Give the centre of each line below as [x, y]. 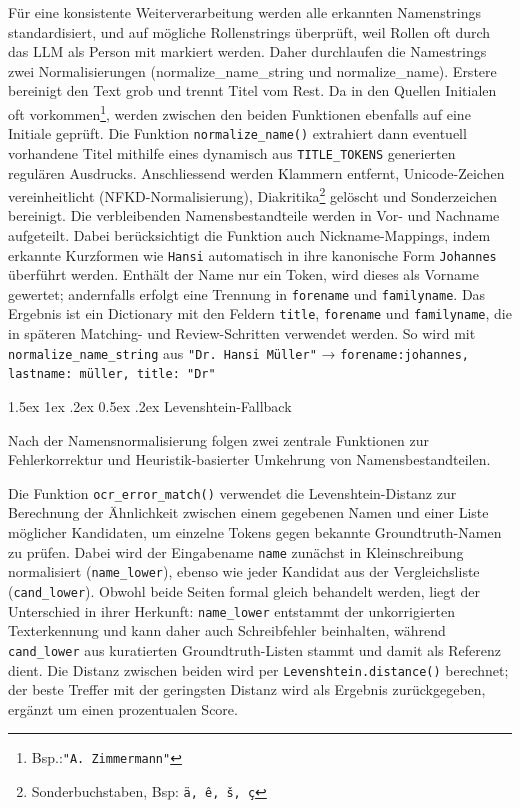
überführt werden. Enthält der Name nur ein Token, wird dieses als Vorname [243, 274]
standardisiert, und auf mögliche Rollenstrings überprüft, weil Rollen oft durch [249, 31]
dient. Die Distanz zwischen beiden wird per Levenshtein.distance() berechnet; [258, 669]
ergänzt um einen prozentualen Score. [123, 708]
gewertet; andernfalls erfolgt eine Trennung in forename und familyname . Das [247, 293]
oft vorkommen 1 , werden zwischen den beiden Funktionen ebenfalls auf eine [239, 112]
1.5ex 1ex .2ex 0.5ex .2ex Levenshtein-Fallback [150, 406]
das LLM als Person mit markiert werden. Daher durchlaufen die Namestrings [247, 51]
